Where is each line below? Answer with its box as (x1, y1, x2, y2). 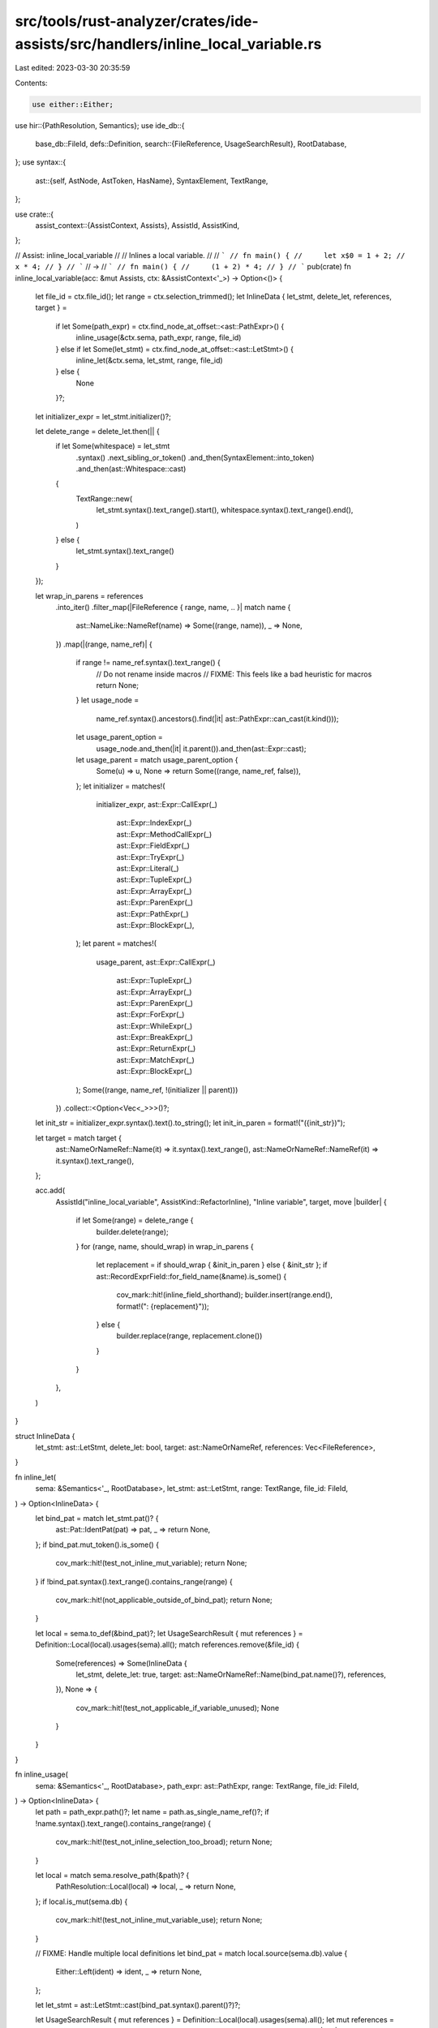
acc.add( (35, 1185, 66, 1196)
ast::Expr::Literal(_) (116, 864, 179, 874)
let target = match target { (35, 1132, 122, 1143)
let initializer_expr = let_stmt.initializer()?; (35, 411, 172, 421)
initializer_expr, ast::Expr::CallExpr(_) (96, 800, 218, 810)
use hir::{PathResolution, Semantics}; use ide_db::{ (15, 120, 185, 130)
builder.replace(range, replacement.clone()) (116, 1331, 263, 1341)
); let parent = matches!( (75, 939, 157, 948)
